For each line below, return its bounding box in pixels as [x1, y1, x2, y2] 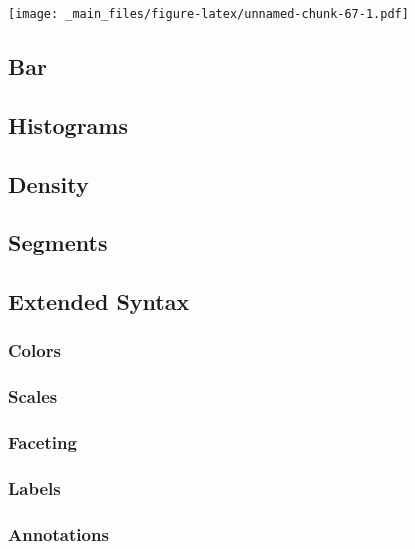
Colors [8, 338, 61, 363]
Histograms [8, 109, 129, 140]
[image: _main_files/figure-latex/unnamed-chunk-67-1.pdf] [8, 7, 409, 21]
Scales [8, 384, 58, 409]
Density [8, 168, 89, 199]
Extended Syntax [8, 286, 190, 317]
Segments [8, 227, 108, 258]
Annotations [8, 521, 109, 546]
